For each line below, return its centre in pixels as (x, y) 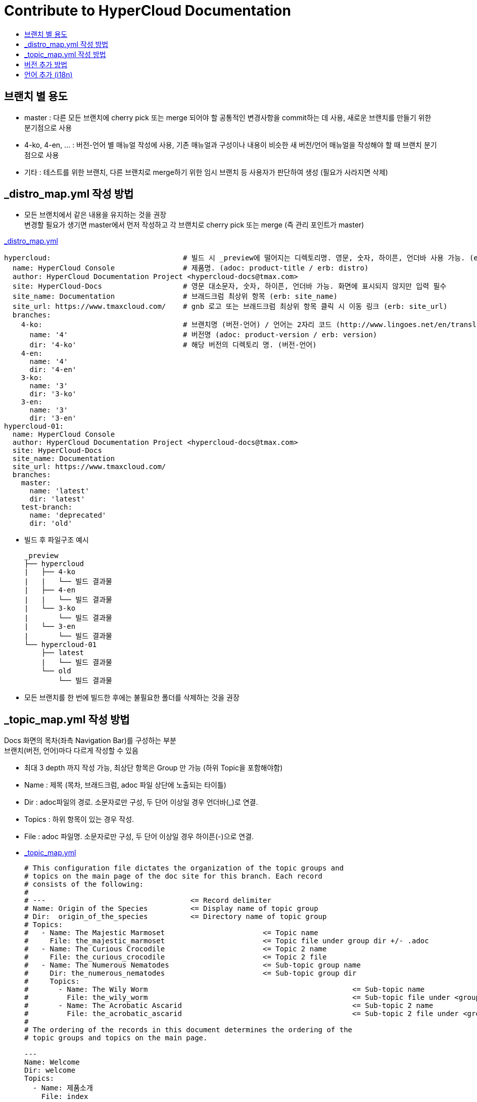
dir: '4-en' (53, 370)
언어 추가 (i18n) (49, 74)
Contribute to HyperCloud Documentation (148, 11)
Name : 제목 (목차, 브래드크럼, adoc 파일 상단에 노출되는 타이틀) (125, 785)
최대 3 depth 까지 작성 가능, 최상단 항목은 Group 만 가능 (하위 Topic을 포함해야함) (154, 768)
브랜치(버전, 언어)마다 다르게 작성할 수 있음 (71, 751)
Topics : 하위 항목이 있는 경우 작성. (79, 819)
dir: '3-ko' (53, 394)
